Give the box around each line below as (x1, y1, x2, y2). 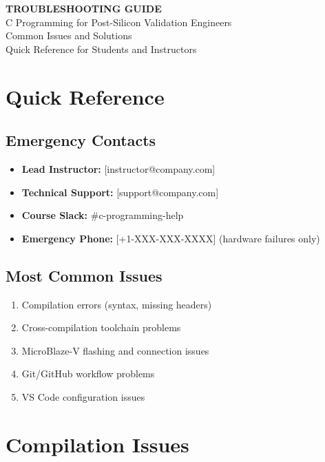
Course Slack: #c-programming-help (21, 208, 184, 222)
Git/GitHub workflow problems (21, 366, 155, 381)
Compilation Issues (6, 430, 189, 458)
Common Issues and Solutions (6, 28, 132, 43)
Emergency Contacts (6, 129, 156, 151)
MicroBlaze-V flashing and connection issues (21, 343, 209, 357)
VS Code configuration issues (21, 389, 145, 403)
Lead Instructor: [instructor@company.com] (21, 161, 216, 176)
